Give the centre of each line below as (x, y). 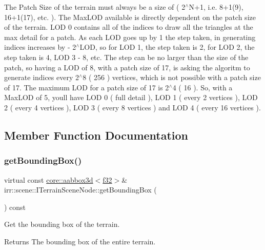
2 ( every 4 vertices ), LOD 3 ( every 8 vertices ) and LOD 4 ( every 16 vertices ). (132, 107)
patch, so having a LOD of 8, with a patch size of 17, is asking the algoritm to (127, 67)
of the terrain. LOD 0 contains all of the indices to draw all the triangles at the (129, 27)
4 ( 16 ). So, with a (202, 87)
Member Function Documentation (96, 135)
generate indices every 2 (42, 77)
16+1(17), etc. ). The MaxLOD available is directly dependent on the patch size (130, 17)
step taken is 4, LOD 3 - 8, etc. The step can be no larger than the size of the (126, 57)
